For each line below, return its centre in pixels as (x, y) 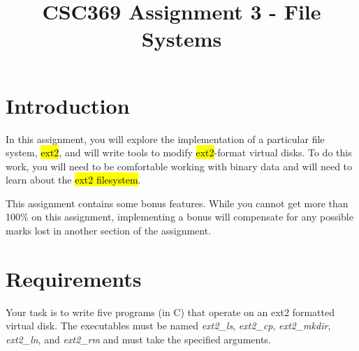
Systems (182, 39)
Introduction (68, 105)
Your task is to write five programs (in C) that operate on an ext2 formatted (170, 312)
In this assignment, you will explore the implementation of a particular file (165, 139)
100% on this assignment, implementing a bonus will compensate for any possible (179, 217)
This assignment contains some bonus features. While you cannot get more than (177, 203)
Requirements (74, 278)
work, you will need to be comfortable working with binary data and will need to (179, 166)
